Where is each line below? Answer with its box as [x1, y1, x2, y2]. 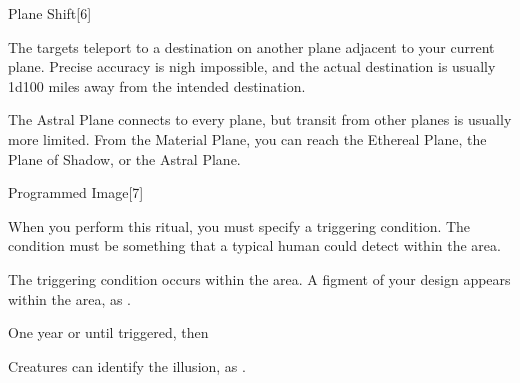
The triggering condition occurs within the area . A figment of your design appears [8, 268, 511, 289]
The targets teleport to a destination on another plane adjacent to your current [8, 36, 495, 57]
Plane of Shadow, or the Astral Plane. [8, 148, 241, 169]
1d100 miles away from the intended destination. [8, 75, 306, 96]
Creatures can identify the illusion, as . [8, 355, 246, 376]
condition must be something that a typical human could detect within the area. [8, 235, 501, 256]
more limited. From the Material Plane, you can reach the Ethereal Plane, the [8, 128, 487, 149]
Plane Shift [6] [8, 3, 92, 23]
